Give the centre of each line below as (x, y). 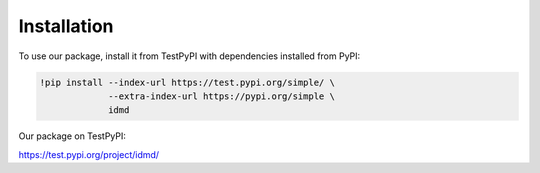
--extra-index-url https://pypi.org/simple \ (221, 96)
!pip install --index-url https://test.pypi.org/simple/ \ (187, 82)
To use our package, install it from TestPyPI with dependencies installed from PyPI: (189, 56)
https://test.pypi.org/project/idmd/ (89, 154)
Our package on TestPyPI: (72, 136)
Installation (66, 26)
